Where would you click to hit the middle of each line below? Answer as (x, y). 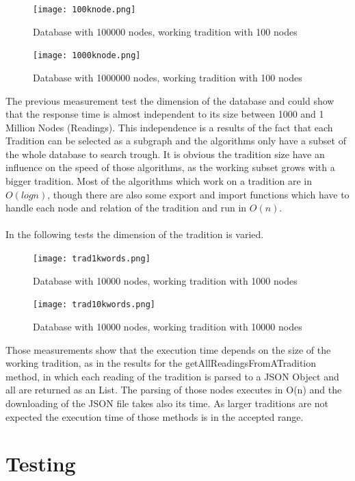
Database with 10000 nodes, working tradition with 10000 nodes (168, 326)
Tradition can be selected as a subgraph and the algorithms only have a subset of (176, 141)
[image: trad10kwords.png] (94, 305)
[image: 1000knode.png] (87, 56)
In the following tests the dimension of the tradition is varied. (135, 234)
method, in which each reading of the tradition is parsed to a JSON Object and (172, 376)
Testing (41, 464)
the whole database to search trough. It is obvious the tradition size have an (165, 154)
